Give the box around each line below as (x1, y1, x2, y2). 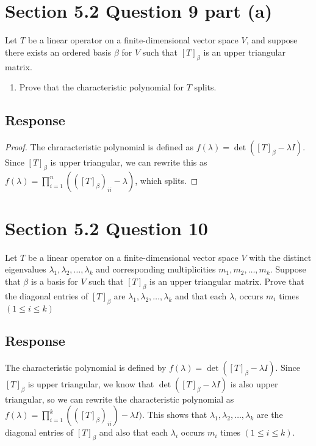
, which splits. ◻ (135, 174, 198, 186)
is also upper (230, 377, 278, 390)
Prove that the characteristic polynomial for (19, 81, 184, 93)
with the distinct (249, 250, 312, 263)
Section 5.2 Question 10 (5, 215, 208, 240)
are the (256, 408, 283, 421)
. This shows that (142, 408, 207, 421)
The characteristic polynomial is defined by (5, 360, 167, 373)
